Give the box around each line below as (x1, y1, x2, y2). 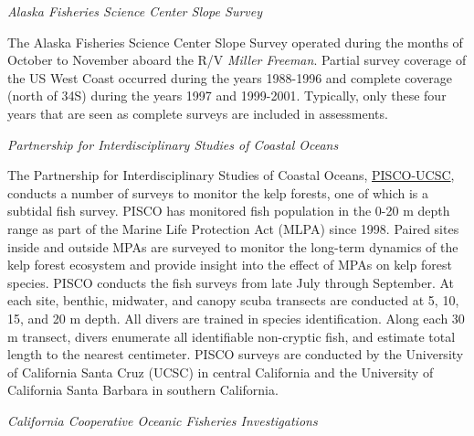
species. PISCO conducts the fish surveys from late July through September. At (7, 272, 455, 292)
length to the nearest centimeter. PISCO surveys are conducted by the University (7, 345, 464, 364)
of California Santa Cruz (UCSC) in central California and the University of (7, 362, 434, 381)
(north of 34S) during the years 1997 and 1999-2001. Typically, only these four (7, 86, 447, 105)
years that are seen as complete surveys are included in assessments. (7, 103, 388, 122)
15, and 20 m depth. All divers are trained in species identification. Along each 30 (7, 308, 465, 327)
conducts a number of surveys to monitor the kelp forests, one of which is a (7, 183, 429, 202)
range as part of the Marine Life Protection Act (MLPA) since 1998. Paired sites (7, 218, 459, 238)
